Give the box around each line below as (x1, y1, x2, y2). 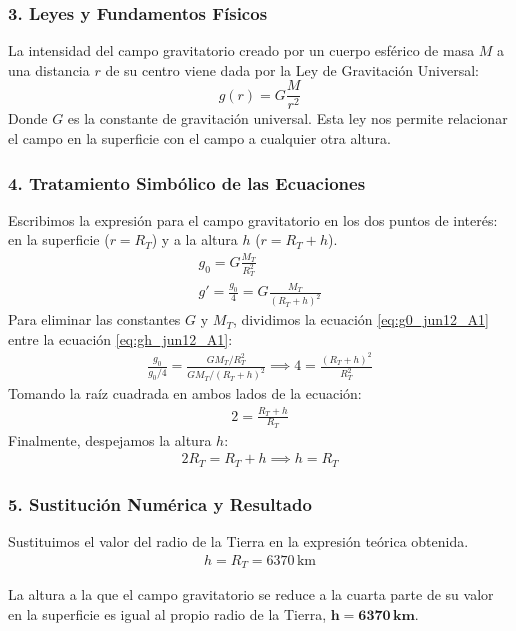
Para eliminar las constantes (8, 309, 181, 330)
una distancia (8, 59, 90, 80)
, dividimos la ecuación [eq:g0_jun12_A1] (232, 309, 489, 330)
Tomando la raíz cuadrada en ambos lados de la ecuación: (8, 383, 362, 404)
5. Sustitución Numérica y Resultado (8, 491, 312, 516)
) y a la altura (151, 229, 238, 250)
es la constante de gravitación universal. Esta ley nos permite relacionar (67, 108, 508, 129)
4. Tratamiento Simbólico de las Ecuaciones (8, 170, 366, 195)
